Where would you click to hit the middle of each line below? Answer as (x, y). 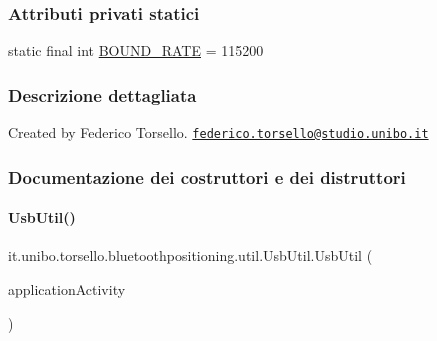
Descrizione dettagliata (102, 94)
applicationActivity (67, 288)
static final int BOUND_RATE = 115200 (136, 50)
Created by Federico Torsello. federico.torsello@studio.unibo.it (218, 132)
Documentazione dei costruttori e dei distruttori (207, 176)
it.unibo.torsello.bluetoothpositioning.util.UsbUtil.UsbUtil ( (190, 255)
